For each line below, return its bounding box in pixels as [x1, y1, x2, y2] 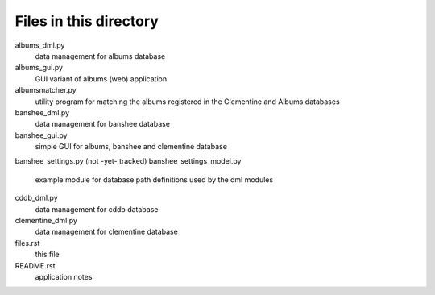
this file [35, 250, 60, 260]
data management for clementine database [35, 226, 179, 237]
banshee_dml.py [14, 107, 70, 117]
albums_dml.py [14, 40, 65, 50]
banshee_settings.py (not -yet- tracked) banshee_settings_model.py [14, 156, 242, 166]
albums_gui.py [14, 63, 64, 73]
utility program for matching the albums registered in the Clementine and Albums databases [35, 97, 340, 106]
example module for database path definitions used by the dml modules [35, 174, 274, 185]
